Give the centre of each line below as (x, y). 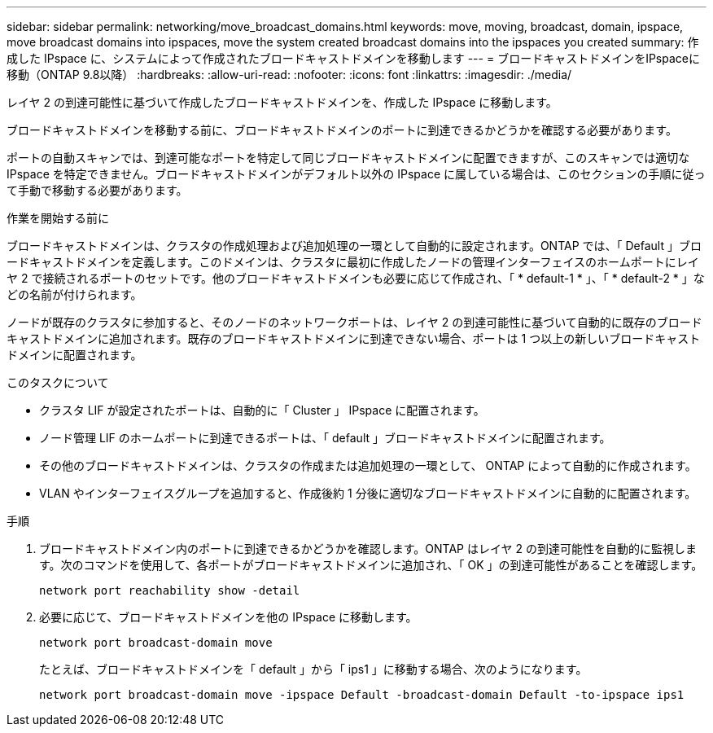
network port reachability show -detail (170, 590)
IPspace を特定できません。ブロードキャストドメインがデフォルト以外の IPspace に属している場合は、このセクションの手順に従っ (356, 174)
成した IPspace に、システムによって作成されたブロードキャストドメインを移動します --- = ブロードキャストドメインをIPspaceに (353, 58)
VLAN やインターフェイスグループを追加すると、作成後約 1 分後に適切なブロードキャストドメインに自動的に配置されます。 (368, 493)
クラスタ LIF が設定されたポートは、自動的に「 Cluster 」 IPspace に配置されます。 (262, 410)
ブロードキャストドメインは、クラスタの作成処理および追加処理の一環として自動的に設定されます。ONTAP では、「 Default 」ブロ (354, 246)
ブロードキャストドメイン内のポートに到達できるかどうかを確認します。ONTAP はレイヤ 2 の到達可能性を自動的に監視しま (368, 549)
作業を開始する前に (58, 218)
